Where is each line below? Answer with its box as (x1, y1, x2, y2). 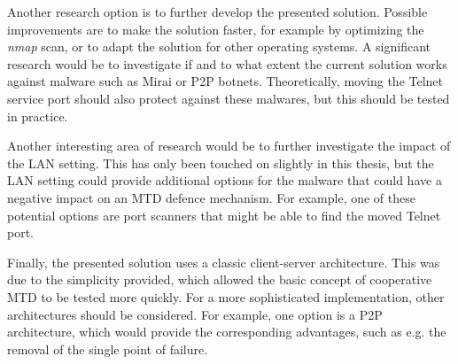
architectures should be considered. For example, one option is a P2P (7, 305, 383, 323)
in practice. (7, 106, 68, 125)
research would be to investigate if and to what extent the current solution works (7, 54, 447, 73)
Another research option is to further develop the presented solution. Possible (7, 3, 428, 20)
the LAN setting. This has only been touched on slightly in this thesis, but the (7, 153, 434, 172)
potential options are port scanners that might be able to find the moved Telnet (7, 205, 441, 224)
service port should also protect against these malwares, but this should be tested (7, 89, 450, 107)
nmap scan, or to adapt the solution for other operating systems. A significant (7, 37, 431, 56)
